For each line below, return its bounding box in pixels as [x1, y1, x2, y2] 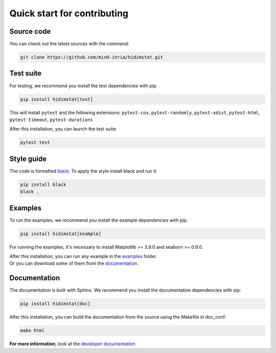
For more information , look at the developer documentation [9, 341, 135, 347]
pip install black [20, 181, 66, 187]
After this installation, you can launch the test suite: [9, 126, 118, 132]
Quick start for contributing [9, 8, 129, 19]
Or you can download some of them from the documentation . [9, 261, 139, 267]
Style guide [9, 154, 47, 163]
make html [20, 327, 45, 334]
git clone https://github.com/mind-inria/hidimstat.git [20, 54, 164, 60]
